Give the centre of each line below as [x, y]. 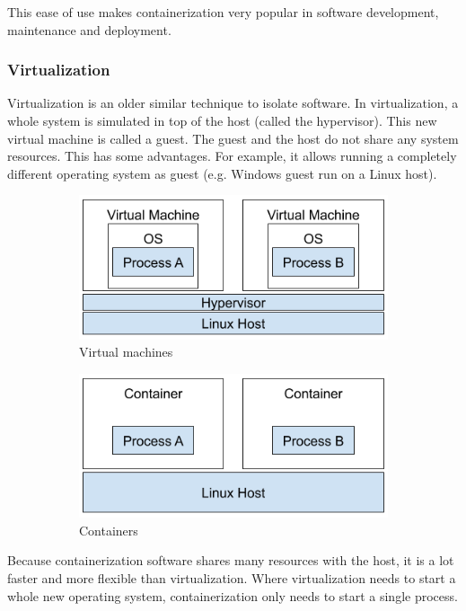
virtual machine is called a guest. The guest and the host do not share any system [233, 138]
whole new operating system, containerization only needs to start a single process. [233, 595]
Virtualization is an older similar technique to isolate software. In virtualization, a [233, 103]
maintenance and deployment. [89, 29]
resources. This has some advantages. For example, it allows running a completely [232, 156]
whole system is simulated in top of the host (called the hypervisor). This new [222, 120]
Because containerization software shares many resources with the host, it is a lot [231, 560]
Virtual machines [126, 352]
